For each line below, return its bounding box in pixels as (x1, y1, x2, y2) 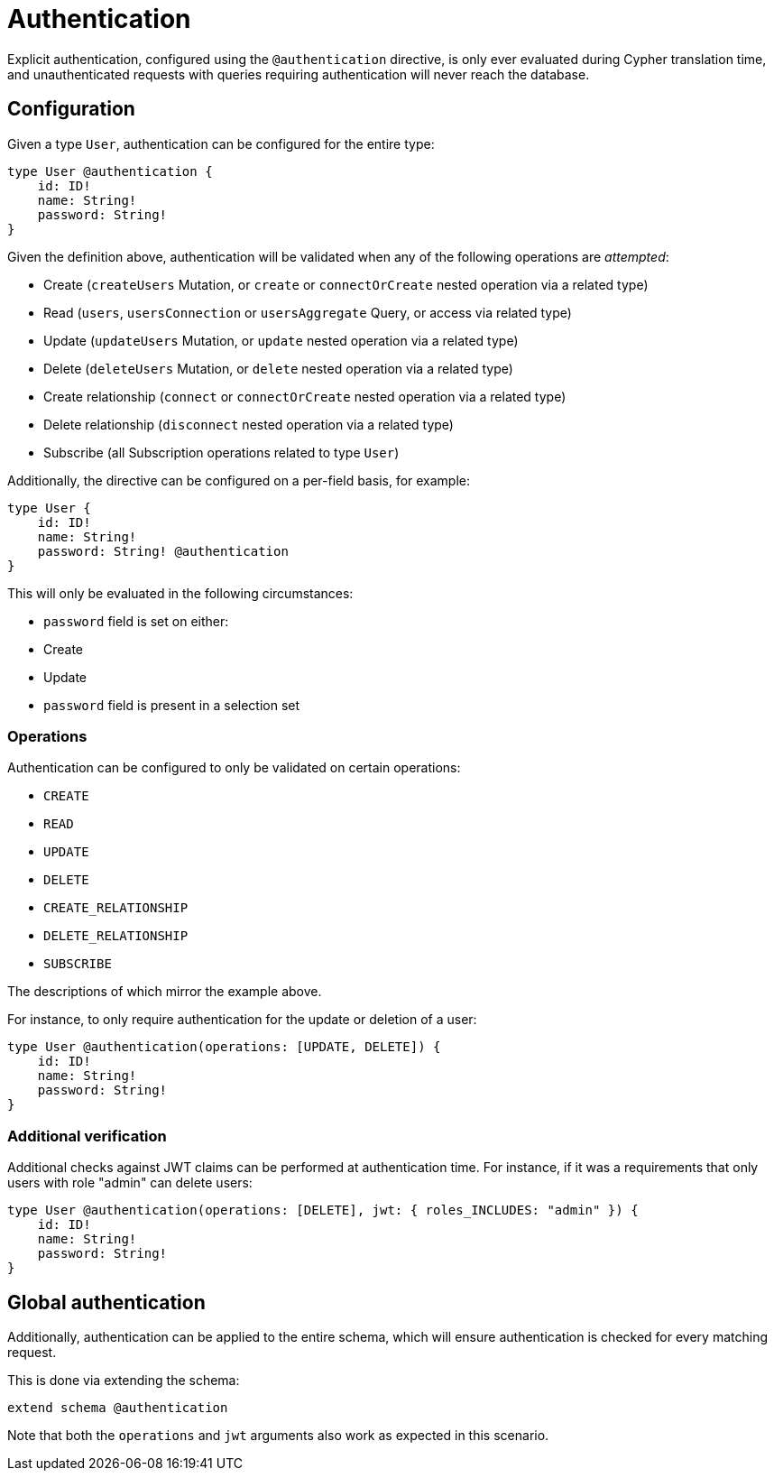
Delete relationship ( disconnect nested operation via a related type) (43, 416, 454, 432)
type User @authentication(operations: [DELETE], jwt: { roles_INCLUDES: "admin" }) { (7, 1203, 639, 1218)
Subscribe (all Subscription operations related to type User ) (43, 444, 400, 460)
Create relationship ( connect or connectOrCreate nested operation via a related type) (43, 388, 567, 404)
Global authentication (7, 1290, 206, 1314)
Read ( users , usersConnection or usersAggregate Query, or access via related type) (43, 304, 572, 320)
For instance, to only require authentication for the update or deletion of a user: (7, 1012, 477, 1028)
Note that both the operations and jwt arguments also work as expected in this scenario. (7, 1427, 549, 1443)
